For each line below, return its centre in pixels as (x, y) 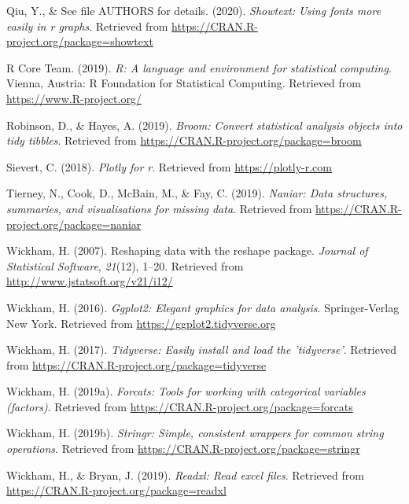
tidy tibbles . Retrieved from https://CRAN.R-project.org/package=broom (184, 140)
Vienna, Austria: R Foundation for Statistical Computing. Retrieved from (184, 83)
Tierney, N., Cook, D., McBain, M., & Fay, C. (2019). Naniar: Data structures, (197, 193)
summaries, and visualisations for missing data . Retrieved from (159, 208)
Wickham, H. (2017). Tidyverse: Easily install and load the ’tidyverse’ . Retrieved (201, 349)
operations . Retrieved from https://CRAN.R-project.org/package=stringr (183, 449)
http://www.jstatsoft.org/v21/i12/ (90, 281)
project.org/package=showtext (80, 41)
